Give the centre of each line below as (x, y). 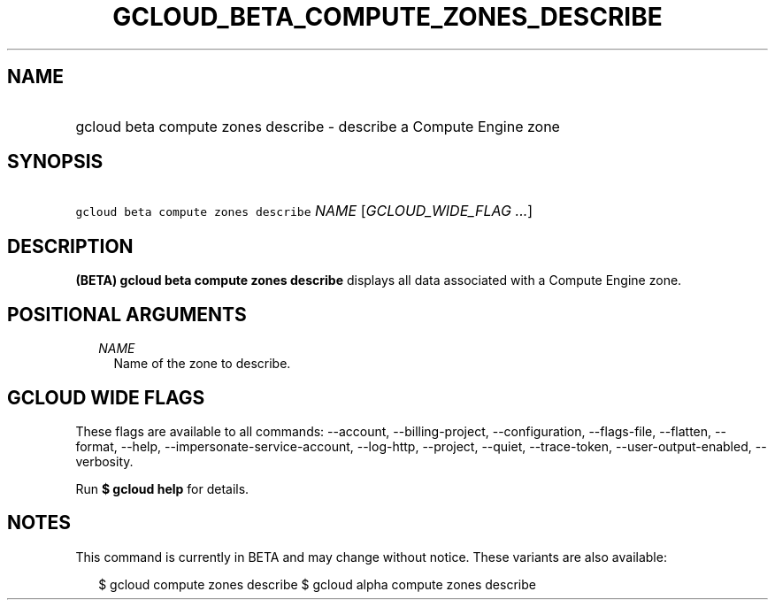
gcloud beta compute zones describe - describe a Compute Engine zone (318, 126)
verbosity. (104, 461)
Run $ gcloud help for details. (162, 488)
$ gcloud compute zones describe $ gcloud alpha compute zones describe (317, 584)
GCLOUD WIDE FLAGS (106, 397)
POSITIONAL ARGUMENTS (127, 314)
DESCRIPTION (70, 246)
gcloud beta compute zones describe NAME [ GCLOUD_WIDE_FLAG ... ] (304, 211)
